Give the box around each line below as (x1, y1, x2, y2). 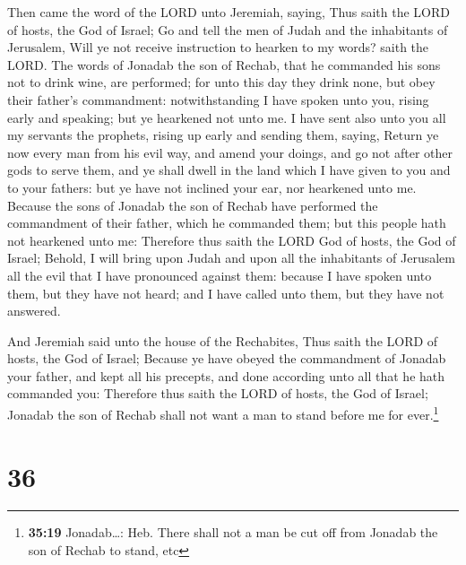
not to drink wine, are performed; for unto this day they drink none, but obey (7, 73, 436, 91)
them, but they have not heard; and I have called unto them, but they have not (7, 283, 444, 302)
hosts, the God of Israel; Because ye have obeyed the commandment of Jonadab (7, 349, 446, 368)
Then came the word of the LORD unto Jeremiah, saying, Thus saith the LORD (7, 3, 450, 21)
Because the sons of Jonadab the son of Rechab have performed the (7, 196, 378, 214)
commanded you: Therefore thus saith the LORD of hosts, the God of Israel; (7, 384, 428, 403)
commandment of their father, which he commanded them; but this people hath (7, 213, 446, 232)
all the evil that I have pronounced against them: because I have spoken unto (7, 265, 432, 284)
